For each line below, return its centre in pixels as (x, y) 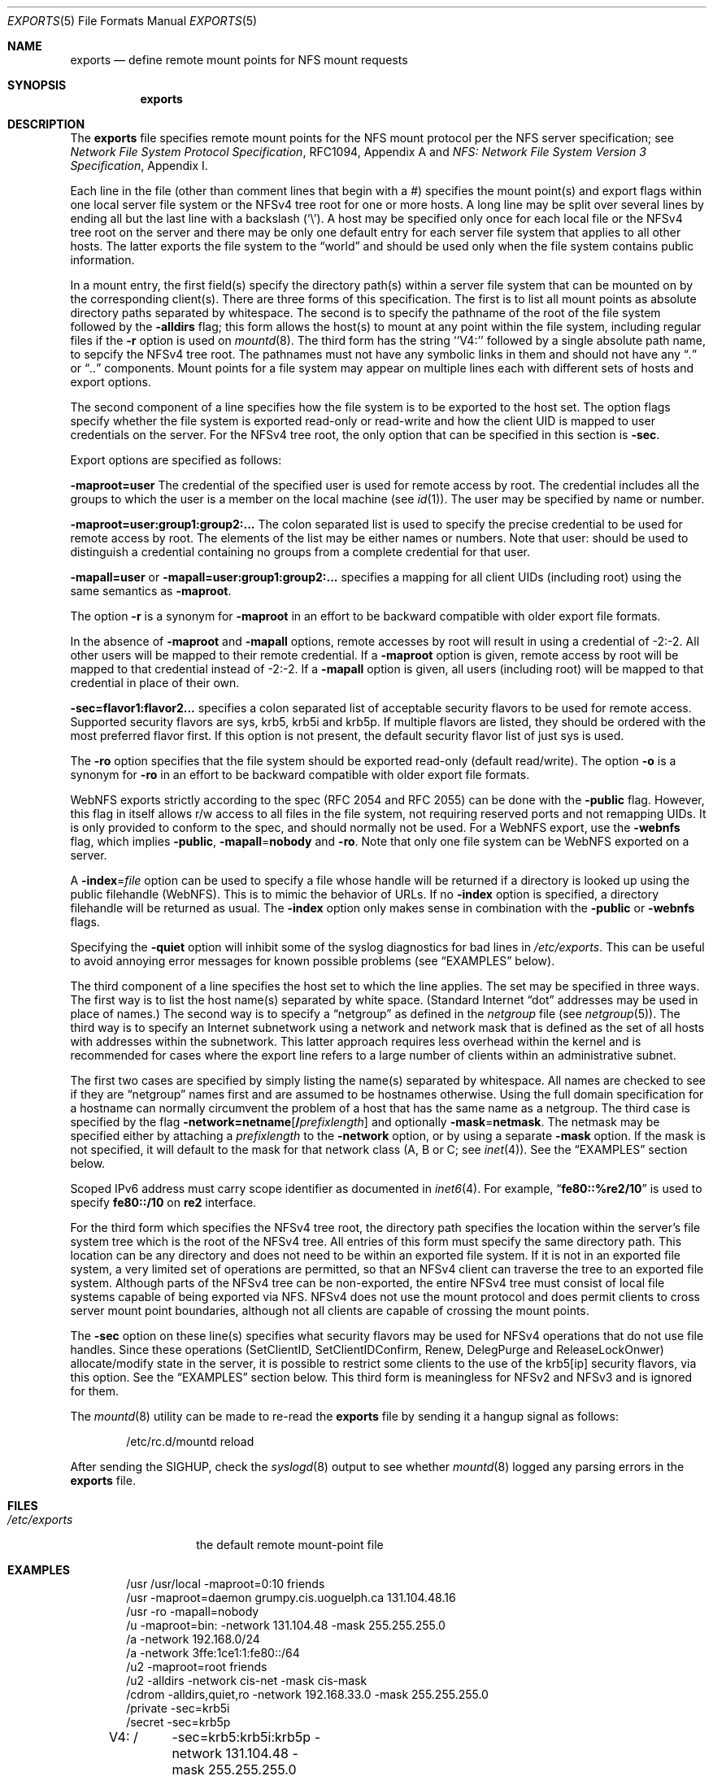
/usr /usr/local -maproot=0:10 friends (226, 1584)
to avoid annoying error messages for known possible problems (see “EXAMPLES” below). (313, 961)
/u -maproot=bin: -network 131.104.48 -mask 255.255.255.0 (286, 1625)
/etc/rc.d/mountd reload (190, 1441)
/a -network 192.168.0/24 (193, 1639)
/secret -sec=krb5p (178, 1722)
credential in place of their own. (155, 683)
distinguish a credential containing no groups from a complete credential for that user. (300, 552)
